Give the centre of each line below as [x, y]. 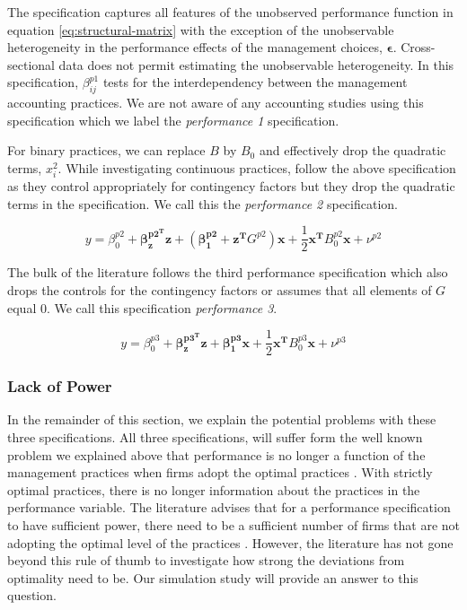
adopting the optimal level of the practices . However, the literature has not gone [230, 542]
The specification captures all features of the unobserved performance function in [230, 12]
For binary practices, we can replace [106, 150]
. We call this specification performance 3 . [162, 307]
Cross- [418, 47]
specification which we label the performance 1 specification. [173, 120]
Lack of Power [60, 386]
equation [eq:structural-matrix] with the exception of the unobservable [201, 29]
